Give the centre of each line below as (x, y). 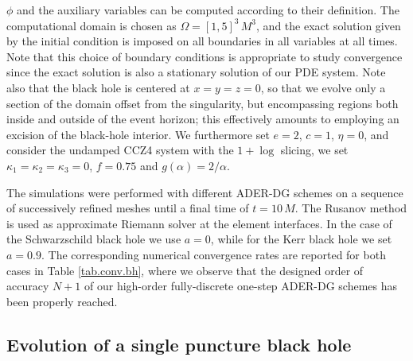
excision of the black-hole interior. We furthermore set (138, 134)
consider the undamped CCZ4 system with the (120, 150)
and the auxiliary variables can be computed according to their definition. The (208, 10)
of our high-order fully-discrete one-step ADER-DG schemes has (241, 286)
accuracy (28, 286)
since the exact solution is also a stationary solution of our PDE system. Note (196, 72)
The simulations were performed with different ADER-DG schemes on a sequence (205, 192)
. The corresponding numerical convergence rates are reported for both (213, 254)
